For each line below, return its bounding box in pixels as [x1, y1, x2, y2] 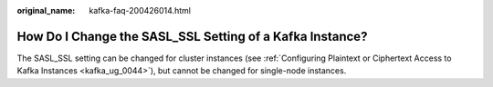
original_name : [16, 5, 76, 15]
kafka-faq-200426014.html [89, 5, 192, 15]
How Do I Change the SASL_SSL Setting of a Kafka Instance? [16, 28, 368, 44]
